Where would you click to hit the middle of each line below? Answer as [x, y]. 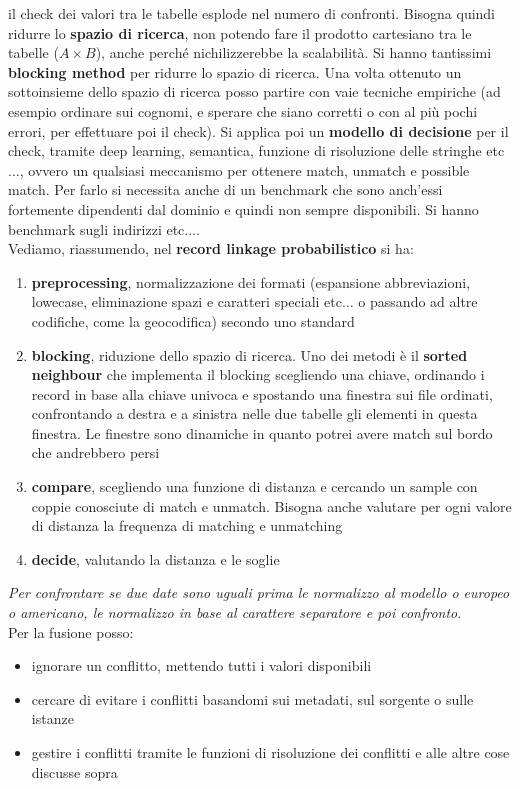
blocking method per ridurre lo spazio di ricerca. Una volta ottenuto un [235, 71]
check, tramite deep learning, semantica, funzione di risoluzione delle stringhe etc [256, 150]
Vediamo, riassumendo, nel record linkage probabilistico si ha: [211, 248]
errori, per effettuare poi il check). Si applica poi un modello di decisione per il [258, 130]
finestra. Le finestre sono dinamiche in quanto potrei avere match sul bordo [262, 432]
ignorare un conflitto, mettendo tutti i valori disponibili [201, 665]
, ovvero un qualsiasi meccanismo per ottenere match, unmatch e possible [244, 169]
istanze [52, 718]
